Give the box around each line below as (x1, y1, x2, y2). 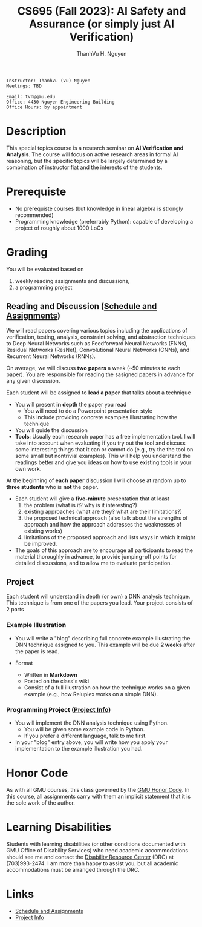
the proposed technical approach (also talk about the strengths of (24, 514, 189, 522)
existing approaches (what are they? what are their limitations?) (24, 508, 183, 515)
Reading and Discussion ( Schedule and (6, 301, 157, 311)
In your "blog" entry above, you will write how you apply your (15, 738, 168, 746)
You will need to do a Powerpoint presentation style (24, 407, 153, 414)
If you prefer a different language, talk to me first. (24, 732, 147, 739)
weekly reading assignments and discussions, (15, 277, 130, 284)
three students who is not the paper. (6, 483, 99, 490)
